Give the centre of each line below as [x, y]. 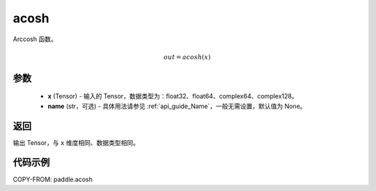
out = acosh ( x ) [187, 57]
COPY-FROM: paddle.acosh [53, 179]
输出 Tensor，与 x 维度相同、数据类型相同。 [76, 142]
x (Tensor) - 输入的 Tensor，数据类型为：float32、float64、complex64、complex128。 [173, 96]
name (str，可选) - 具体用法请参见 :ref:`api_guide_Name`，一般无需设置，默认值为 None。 [177, 106]
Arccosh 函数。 [35, 39]
